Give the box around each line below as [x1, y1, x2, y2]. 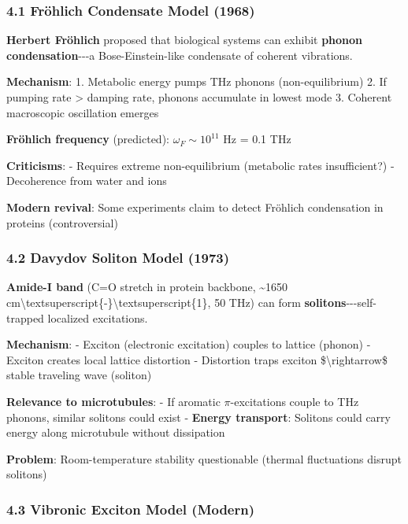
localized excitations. [47, 309, 148, 326]
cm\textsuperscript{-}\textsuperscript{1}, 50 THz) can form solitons [6, 293, 347, 310]
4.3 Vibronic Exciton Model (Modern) [6, 499, 255, 518]
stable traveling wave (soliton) [6, 367, 152, 383]
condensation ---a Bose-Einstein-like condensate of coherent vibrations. [6, 46, 353, 63]
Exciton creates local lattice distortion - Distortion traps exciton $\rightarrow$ [6, 351, 388, 367]
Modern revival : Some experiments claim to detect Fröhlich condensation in [6, 198, 384, 215]
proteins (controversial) [6, 214, 118, 231]
